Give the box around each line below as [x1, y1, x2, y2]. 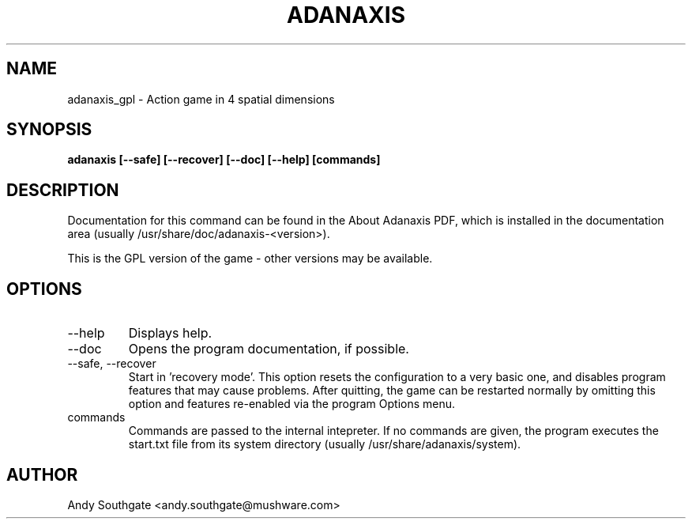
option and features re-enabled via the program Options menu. [128, 397, 456, 411]
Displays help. [128, 325, 212, 342]
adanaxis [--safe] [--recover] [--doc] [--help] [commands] [67, 153, 381, 167]
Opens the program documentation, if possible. [128, 341, 409, 357]
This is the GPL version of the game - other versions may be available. [67, 251, 433, 266]
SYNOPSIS [6, 119, 92, 140]
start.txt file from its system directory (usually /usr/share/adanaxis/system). [128, 437, 521, 451]
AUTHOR [6, 464, 78, 485]
